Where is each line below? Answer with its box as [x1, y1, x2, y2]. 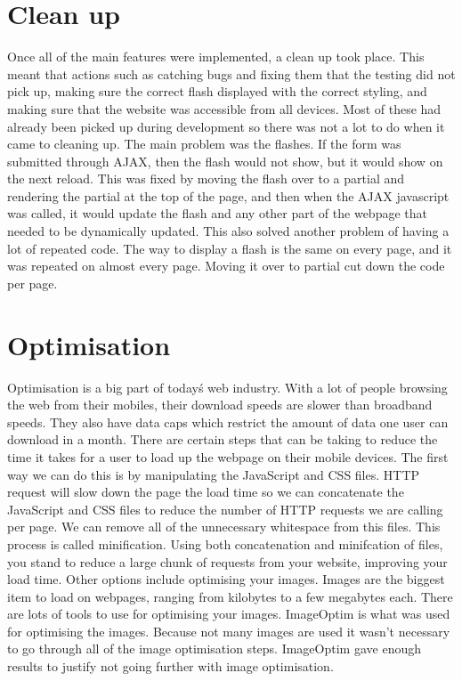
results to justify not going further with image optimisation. [7, 657, 334, 676]
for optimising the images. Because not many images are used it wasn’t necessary [7, 621, 450, 640]
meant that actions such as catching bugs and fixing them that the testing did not [7, 64, 456, 83]
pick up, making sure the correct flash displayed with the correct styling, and [7, 82, 427, 101]
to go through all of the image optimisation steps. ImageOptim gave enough [7, 639, 421, 658]
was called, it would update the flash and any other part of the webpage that [7, 204, 427, 223]
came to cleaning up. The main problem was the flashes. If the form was [7, 134, 401, 153]
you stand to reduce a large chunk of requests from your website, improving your [7, 552, 448, 571]
